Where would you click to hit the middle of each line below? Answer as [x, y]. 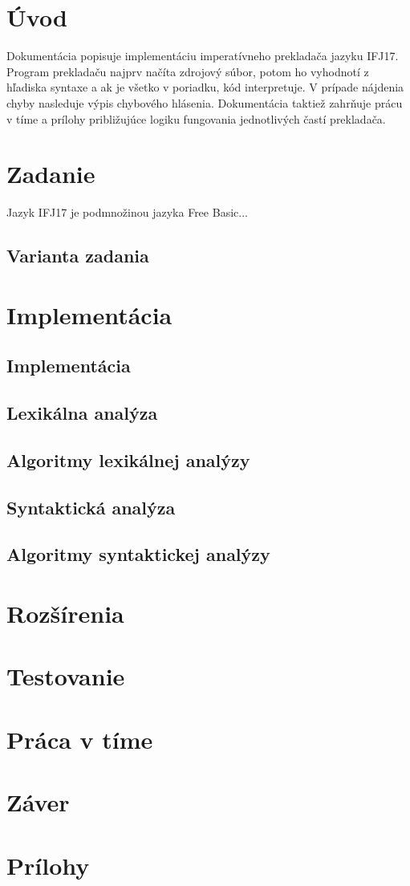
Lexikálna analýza [82, 413]
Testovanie [66, 676]
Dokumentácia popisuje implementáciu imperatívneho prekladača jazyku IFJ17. [203, 56]
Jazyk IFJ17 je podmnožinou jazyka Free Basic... [127, 212]
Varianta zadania [78, 256]
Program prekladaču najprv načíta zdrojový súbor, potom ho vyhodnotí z [188, 71]
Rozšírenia [65, 614]
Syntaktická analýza [91, 507]
